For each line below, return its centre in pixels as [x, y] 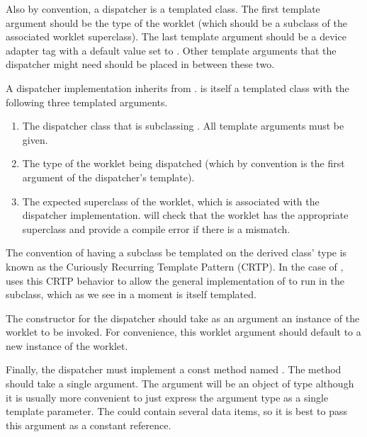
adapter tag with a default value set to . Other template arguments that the [171, 50]
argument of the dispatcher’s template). [108, 177]
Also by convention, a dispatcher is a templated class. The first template [163, 8]
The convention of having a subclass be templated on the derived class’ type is [176, 252]
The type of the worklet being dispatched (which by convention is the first [183, 163]
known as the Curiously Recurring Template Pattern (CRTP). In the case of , [175, 266]
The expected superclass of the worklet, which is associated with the [171, 201]
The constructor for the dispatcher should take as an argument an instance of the [183, 318]
